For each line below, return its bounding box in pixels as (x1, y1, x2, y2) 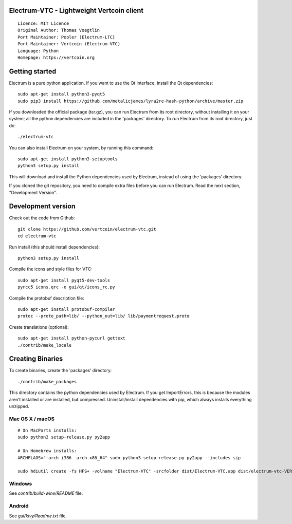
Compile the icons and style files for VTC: (9, 266, 92, 272)
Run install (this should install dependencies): (9, 244, 100, 250)
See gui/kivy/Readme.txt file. (9, 513, 67, 519)
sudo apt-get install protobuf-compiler (18, 306, 115, 312)
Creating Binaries (9, 355, 63, 363)
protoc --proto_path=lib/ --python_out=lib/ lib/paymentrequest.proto (18, 313, 190, 319)
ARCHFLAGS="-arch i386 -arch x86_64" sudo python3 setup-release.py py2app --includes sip (18, 455, 241, 460)
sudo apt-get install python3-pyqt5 (18, 92, 105, 97)
